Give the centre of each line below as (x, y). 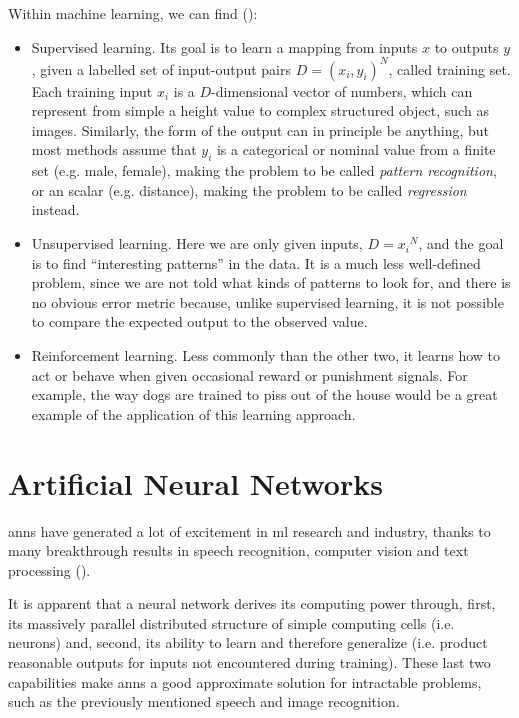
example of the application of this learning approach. (193, 413)
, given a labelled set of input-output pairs (161, 68)
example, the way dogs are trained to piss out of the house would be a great (264, 394)
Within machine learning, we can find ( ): (133, 13)
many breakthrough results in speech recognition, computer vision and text (238, 550)
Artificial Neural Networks (195, 482)
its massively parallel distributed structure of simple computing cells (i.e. (231, 622)
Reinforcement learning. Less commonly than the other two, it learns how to (265, 355)
